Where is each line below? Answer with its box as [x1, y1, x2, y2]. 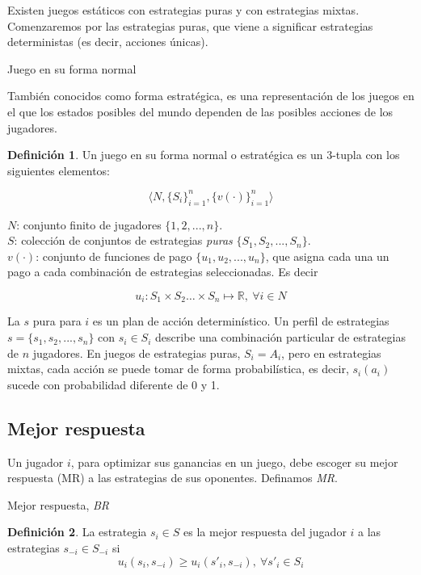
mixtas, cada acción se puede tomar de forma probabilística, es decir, [7, 360, 349, 377]
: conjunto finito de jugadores [16, 216, 162, 233]
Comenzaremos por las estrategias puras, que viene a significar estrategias [7, 17, 373, 34]
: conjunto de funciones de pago [36, 247, 192, 264]
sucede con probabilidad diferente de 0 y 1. [7, 376, 220, 392]
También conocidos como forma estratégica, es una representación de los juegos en [7, 87, 415, 104]
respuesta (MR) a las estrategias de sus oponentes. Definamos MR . [7, 469, 338, 486]
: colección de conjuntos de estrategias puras [14, 232, 233, 249]
